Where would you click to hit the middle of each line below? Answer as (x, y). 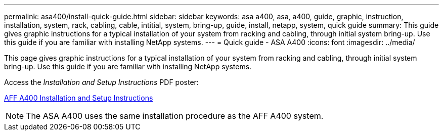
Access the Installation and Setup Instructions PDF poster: (101, 82)
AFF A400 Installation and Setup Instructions (79, 98)
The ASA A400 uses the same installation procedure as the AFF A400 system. (175, 116)
